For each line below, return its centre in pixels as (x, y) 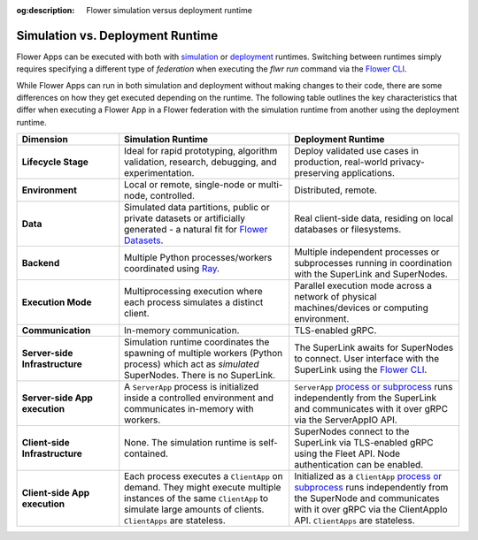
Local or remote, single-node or (190, 185)
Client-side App (56, 493)
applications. (368, 173)
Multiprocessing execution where (193, 292)
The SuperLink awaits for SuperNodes (374, 347)
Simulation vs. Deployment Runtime (117, 35)
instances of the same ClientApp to (197, 498)
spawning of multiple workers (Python (204, 354)
